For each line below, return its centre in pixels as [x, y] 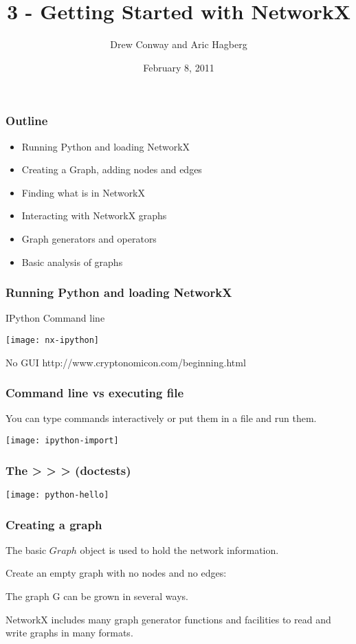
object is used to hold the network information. [179, 549]
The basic [26, 549]
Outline [27, 121]
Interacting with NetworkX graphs [94, 215]
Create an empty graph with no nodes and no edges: [116, 573]
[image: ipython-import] [62, 441]
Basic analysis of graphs [72, 262]
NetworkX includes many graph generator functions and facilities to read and [168, 619]
